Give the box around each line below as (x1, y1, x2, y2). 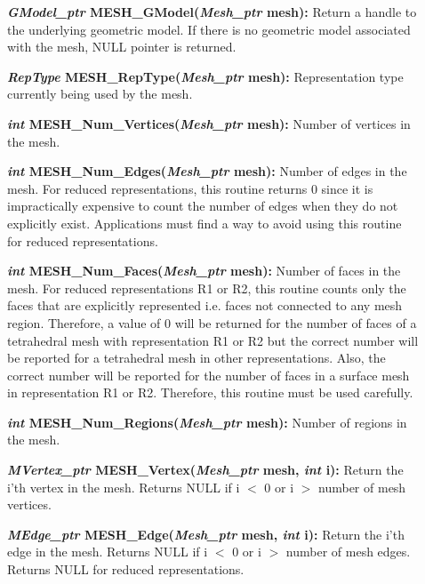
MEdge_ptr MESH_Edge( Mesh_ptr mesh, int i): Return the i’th (7, 524, 405, 543)
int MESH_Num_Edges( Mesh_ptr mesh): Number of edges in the (7, 162, 407, 180)
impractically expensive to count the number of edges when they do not (7, 196, 398, 215)
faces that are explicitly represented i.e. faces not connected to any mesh (7, 296, 403, 315)
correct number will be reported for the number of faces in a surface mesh (7, 365, 410, 384)
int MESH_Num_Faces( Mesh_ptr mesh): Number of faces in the (7, 261, 401, 280)
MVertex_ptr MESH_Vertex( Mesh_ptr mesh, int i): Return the (7, 460, 404, 479)
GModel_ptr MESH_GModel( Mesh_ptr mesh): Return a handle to (7, 3, 417, 20)
